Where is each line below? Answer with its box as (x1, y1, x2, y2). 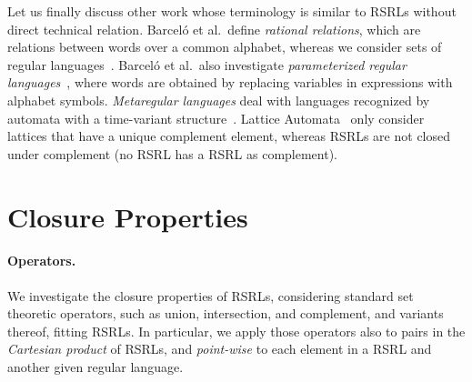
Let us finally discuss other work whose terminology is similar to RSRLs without (7, 2, 457, 20)
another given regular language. (7, 357, 184, 376)
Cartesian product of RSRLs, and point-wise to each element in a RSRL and (7, 339, 432, 358)
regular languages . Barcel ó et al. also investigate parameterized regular (7, 55, 407, 74)
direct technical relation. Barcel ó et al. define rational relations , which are (7, 19, 421, 38)
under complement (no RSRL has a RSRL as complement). (7, 144, 337, 163)
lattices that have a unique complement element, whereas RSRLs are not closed (7, 126, 451, 146)
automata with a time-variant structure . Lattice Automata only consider (7, 108, 425, 127)
